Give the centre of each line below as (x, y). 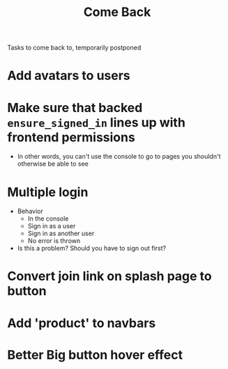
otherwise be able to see (53, 164)
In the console (48, 219)
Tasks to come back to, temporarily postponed (74, 48)
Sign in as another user (61, 233)
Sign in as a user (52, 226)
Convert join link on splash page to (110, 276)
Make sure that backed (75, 108)
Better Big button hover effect (95, 355)
